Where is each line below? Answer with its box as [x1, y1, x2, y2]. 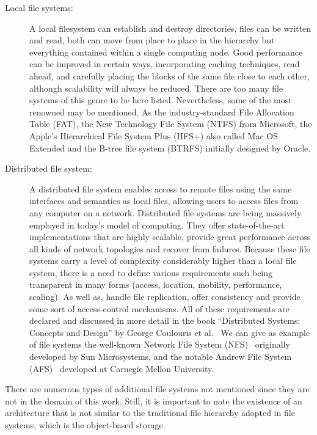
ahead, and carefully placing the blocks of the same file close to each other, [29, 69, 310, 82]
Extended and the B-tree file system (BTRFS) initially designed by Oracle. [29, 141, 311, 154]
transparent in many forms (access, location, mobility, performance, [29, 278, 282, 291]
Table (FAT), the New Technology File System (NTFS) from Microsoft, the [29, 117, 312, 130]
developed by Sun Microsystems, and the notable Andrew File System [29, 350, 292, 363]
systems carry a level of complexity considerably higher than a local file [29, 254, 297, 267]
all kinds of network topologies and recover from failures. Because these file [29, 242, 310, 255]
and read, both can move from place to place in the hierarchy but [29, 34, 275, 46]
